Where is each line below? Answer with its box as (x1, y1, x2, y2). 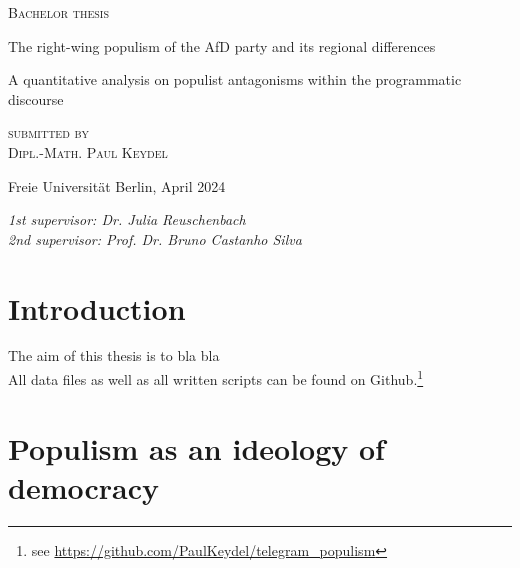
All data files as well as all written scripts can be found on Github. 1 (8, 366, 424, 389)
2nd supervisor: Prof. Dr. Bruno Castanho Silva (8, 228, 302, 249)
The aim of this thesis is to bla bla (8, 345, 220, 366)
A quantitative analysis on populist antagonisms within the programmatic (8, 69, 462, 90)
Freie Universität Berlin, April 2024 (8, 175, 226, 196)
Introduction (8, 287, 186, 328)
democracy (8, 466, 160, 507)
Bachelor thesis (8, 2, 109, 22)
